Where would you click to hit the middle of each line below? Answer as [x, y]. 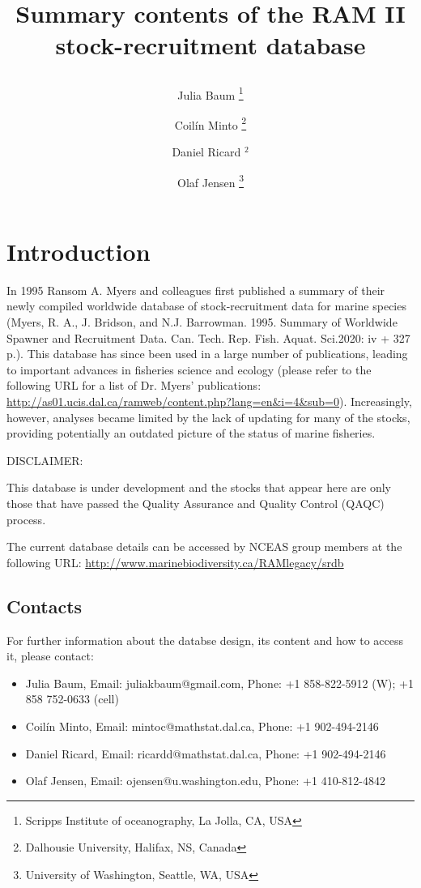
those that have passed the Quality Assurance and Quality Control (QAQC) [196, 503]
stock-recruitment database [210, 45]
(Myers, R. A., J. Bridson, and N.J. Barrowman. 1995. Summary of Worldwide [202, 322]
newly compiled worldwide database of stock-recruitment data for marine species [206, 306]
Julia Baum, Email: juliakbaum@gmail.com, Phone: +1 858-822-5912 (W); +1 [219, 683]
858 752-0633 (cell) [72, 699]
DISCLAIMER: [45, 460]
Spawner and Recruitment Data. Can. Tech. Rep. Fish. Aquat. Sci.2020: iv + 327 [208, 337]
